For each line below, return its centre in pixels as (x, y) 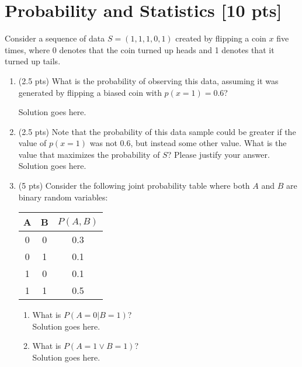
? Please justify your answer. (218, 154)
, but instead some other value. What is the (209, 143)
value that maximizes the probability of (89, 154)
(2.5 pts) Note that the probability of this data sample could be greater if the (157, 131)
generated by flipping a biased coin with (90, 92)
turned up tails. (33, 61)
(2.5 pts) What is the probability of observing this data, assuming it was (148, 80)
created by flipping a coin (221, 38)
